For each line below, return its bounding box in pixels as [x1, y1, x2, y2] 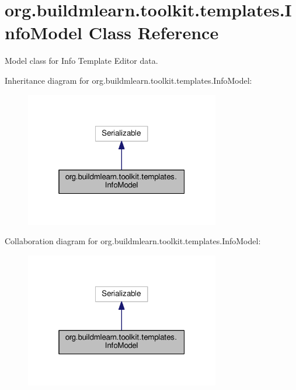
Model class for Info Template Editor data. [5, 54, 158, 67]
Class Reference [88, 20, 219, 45]
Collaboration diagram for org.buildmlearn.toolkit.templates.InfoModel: [5, 235, 261, 247]
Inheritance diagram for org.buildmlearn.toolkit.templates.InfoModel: [5, 74, 252, 86]
